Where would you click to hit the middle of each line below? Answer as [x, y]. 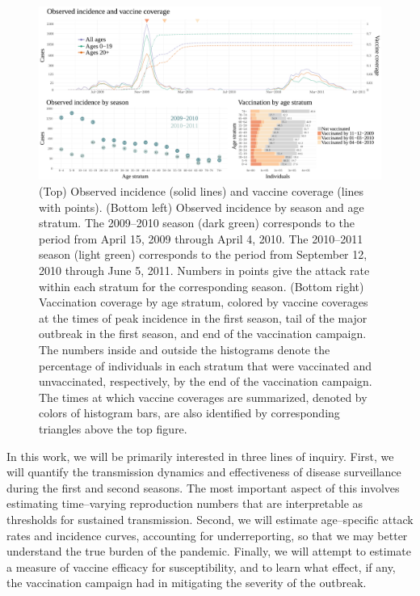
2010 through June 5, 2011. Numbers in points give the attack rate [204, 271]
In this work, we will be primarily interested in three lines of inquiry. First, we [200, 456]
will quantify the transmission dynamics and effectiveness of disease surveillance [204, 472]
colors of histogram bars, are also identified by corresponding [189, 413]
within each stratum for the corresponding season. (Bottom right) [202, 286]
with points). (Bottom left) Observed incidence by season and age [202, 207]
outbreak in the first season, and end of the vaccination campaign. [203, 334]
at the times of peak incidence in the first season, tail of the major [203, 317]
